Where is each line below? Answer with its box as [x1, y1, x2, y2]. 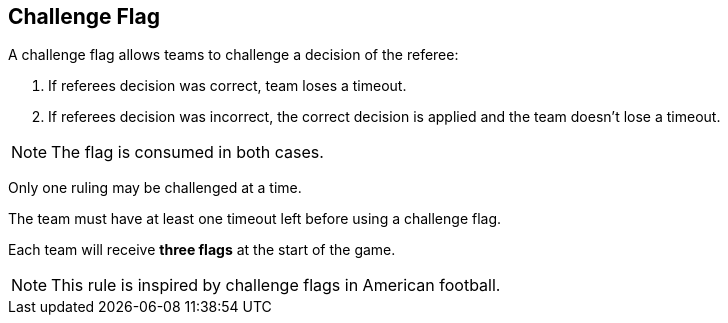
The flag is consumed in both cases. [51, 142, 324, 163]
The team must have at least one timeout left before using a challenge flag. [8, 210, 502, 228]
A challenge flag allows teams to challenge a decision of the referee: [8, 46, 459, 64]
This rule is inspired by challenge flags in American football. [51, 275, 501, 296]
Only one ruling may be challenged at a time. [8, 179, 302, 197]
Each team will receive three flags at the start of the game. [8, 241, 396, 259]
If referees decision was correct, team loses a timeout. [48, 77, 407, 95]
